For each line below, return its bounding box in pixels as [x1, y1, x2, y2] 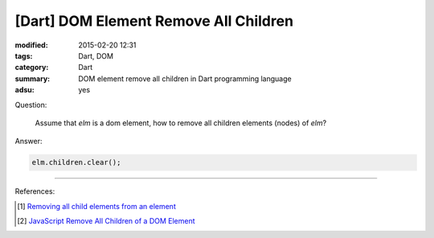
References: [14, 187, 55, 196]
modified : [14, 40, 48, 50]
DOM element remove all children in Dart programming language [78, 73, 293, 84]
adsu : [14, 85, 35, 95]
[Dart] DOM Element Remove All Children [14, 12, 293, 30]
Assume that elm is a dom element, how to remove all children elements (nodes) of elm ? [35, 117, 327, 128]
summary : [14, 73, 51, 84]
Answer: [14, 137, 43, 146]
